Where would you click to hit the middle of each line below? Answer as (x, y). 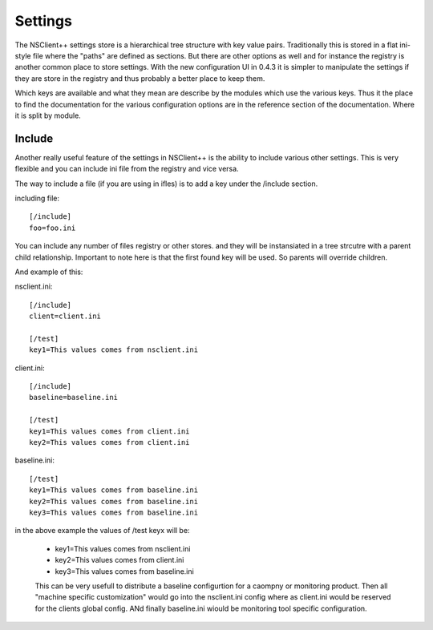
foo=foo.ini (53, 228)
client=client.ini (65, 316)
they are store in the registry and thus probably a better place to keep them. (140, 78)
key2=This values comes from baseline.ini (114, 501)
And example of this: (49, 272)
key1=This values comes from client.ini (109, 431)
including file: (37, 198)
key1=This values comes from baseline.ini (114, 490)
